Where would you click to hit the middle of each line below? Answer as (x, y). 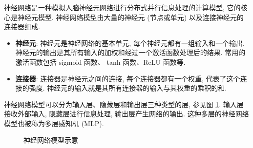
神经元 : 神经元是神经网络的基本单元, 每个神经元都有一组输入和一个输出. (130, 43)
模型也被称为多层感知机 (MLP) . (54, 123)
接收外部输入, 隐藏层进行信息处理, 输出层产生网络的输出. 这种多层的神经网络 (126, 114)
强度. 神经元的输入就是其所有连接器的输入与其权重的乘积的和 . (128, 88)
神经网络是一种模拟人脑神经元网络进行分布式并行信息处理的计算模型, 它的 (122, 7)
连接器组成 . (22, 27)
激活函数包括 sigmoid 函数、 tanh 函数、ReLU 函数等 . (100, 62)
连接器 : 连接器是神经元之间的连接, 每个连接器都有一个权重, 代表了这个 (128, 78)
